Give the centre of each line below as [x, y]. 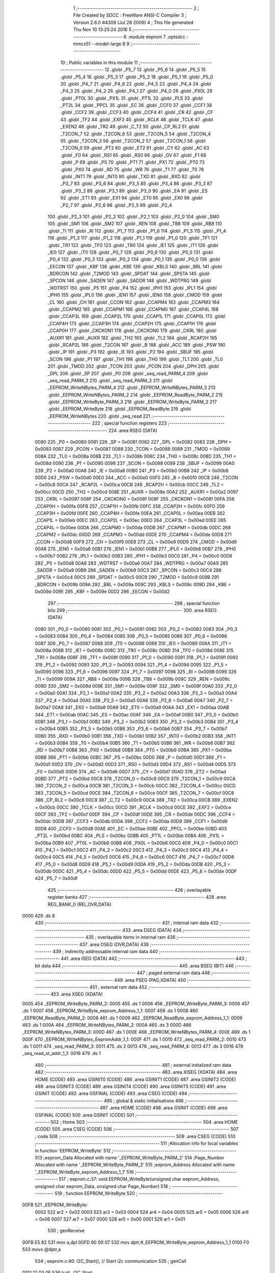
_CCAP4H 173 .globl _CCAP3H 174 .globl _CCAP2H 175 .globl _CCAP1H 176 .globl [132, 323]
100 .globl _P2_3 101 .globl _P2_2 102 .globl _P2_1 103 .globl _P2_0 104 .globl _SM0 [134, 216]
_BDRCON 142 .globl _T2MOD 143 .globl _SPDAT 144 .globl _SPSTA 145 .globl [129, 274]
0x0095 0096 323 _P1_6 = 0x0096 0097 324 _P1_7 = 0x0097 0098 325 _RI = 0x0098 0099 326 [136, 672]
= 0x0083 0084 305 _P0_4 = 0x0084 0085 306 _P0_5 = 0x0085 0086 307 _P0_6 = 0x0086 [131, 636]
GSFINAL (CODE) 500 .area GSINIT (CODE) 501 [85, 1115]
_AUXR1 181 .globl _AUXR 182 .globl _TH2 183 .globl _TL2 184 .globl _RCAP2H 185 [132, 338]
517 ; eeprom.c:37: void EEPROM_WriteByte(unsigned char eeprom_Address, [139, 1179]
